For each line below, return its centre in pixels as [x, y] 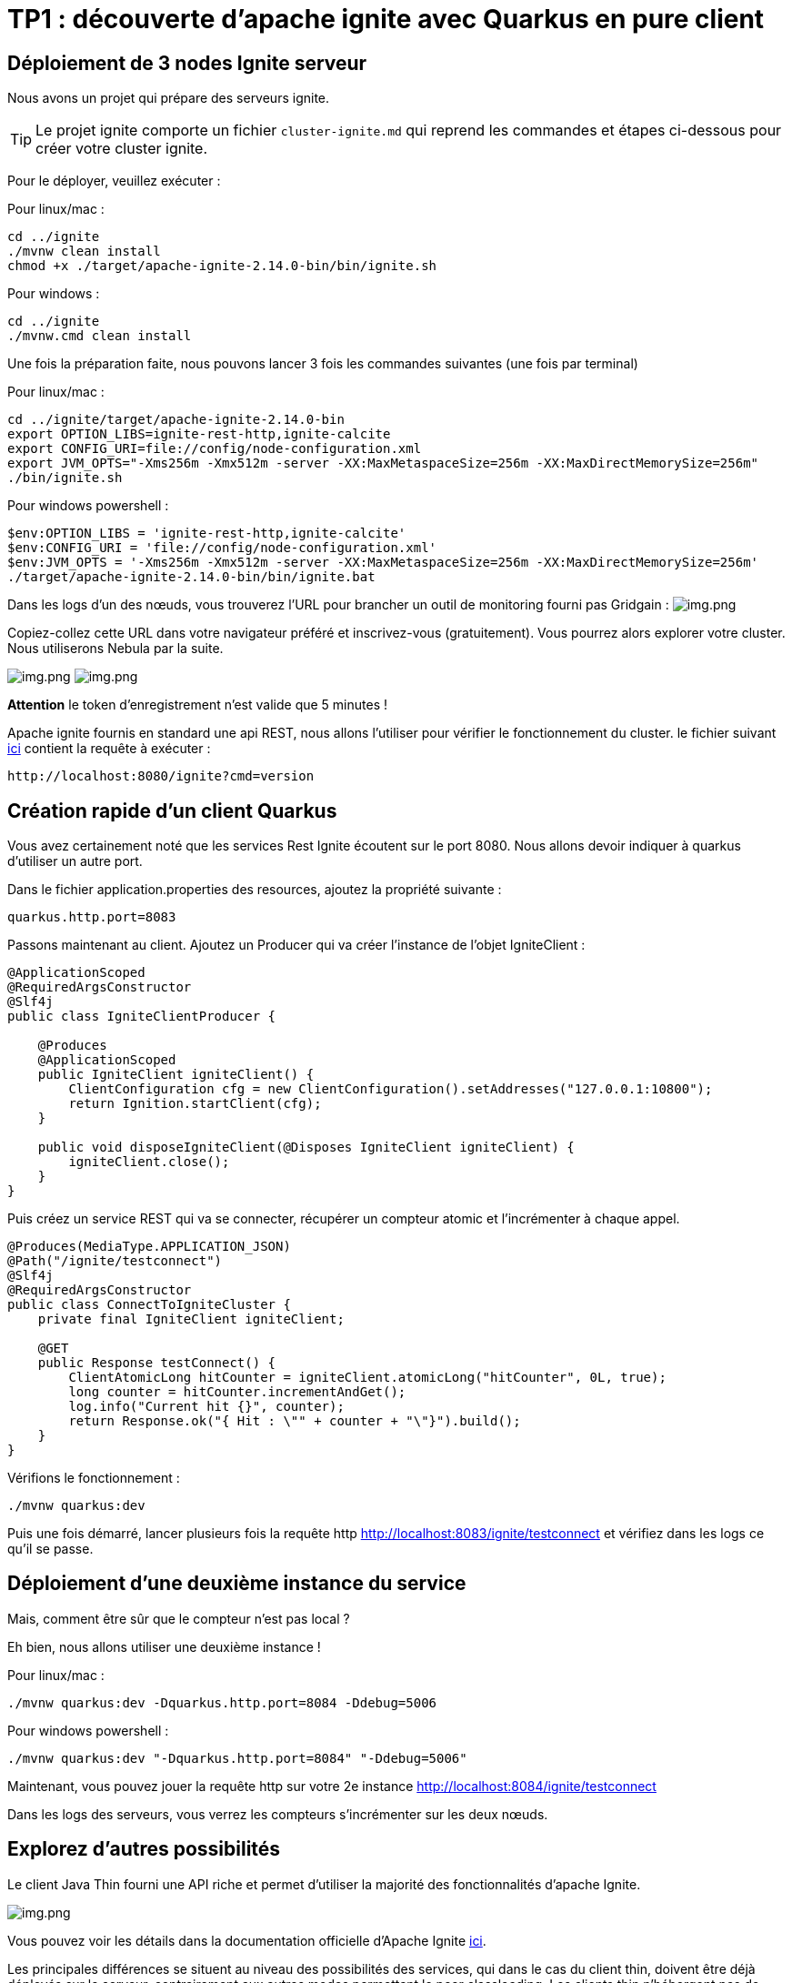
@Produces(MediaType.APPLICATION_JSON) [149, 1247]
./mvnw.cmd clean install [100, 336]
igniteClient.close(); [149, 1162]
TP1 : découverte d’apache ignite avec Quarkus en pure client [386, 19]
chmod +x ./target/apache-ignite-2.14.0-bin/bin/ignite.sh [222, 266]
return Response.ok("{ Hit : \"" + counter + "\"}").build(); [295, 1421]
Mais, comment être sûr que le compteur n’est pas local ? [179, 1618]
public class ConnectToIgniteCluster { [149, 1305]
